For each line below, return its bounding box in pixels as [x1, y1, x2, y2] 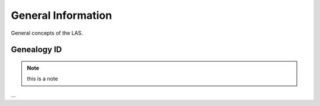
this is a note [27, 75, 59, 82]
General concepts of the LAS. [11, 29, 83, 37]
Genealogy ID [11, 45, 62, 55]
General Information [11, 9, 113, 22]
